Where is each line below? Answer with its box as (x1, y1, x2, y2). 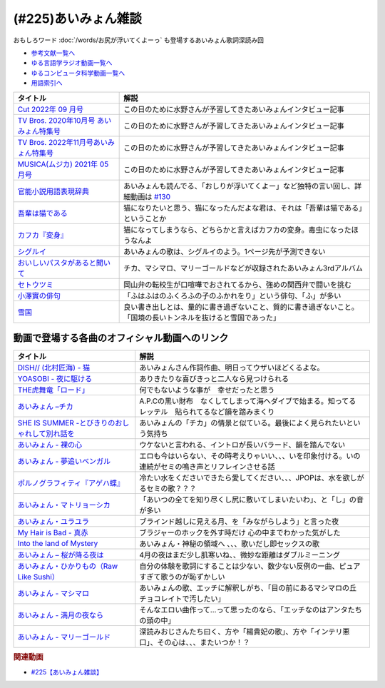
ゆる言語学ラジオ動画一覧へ (31, 59, 113, 67)
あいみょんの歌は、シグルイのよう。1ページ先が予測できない (123, 246, 326, 256)
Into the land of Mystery (17, 539, 98, 549)
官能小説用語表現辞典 (17, 186, 89, 196)
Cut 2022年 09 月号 (17, 104, 84, 114)
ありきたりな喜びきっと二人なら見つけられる (139, 374, 289, 384)
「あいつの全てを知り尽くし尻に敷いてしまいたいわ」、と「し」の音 (139, 495, 364, 505)
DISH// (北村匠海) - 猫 (17, 363, 91, 373)
